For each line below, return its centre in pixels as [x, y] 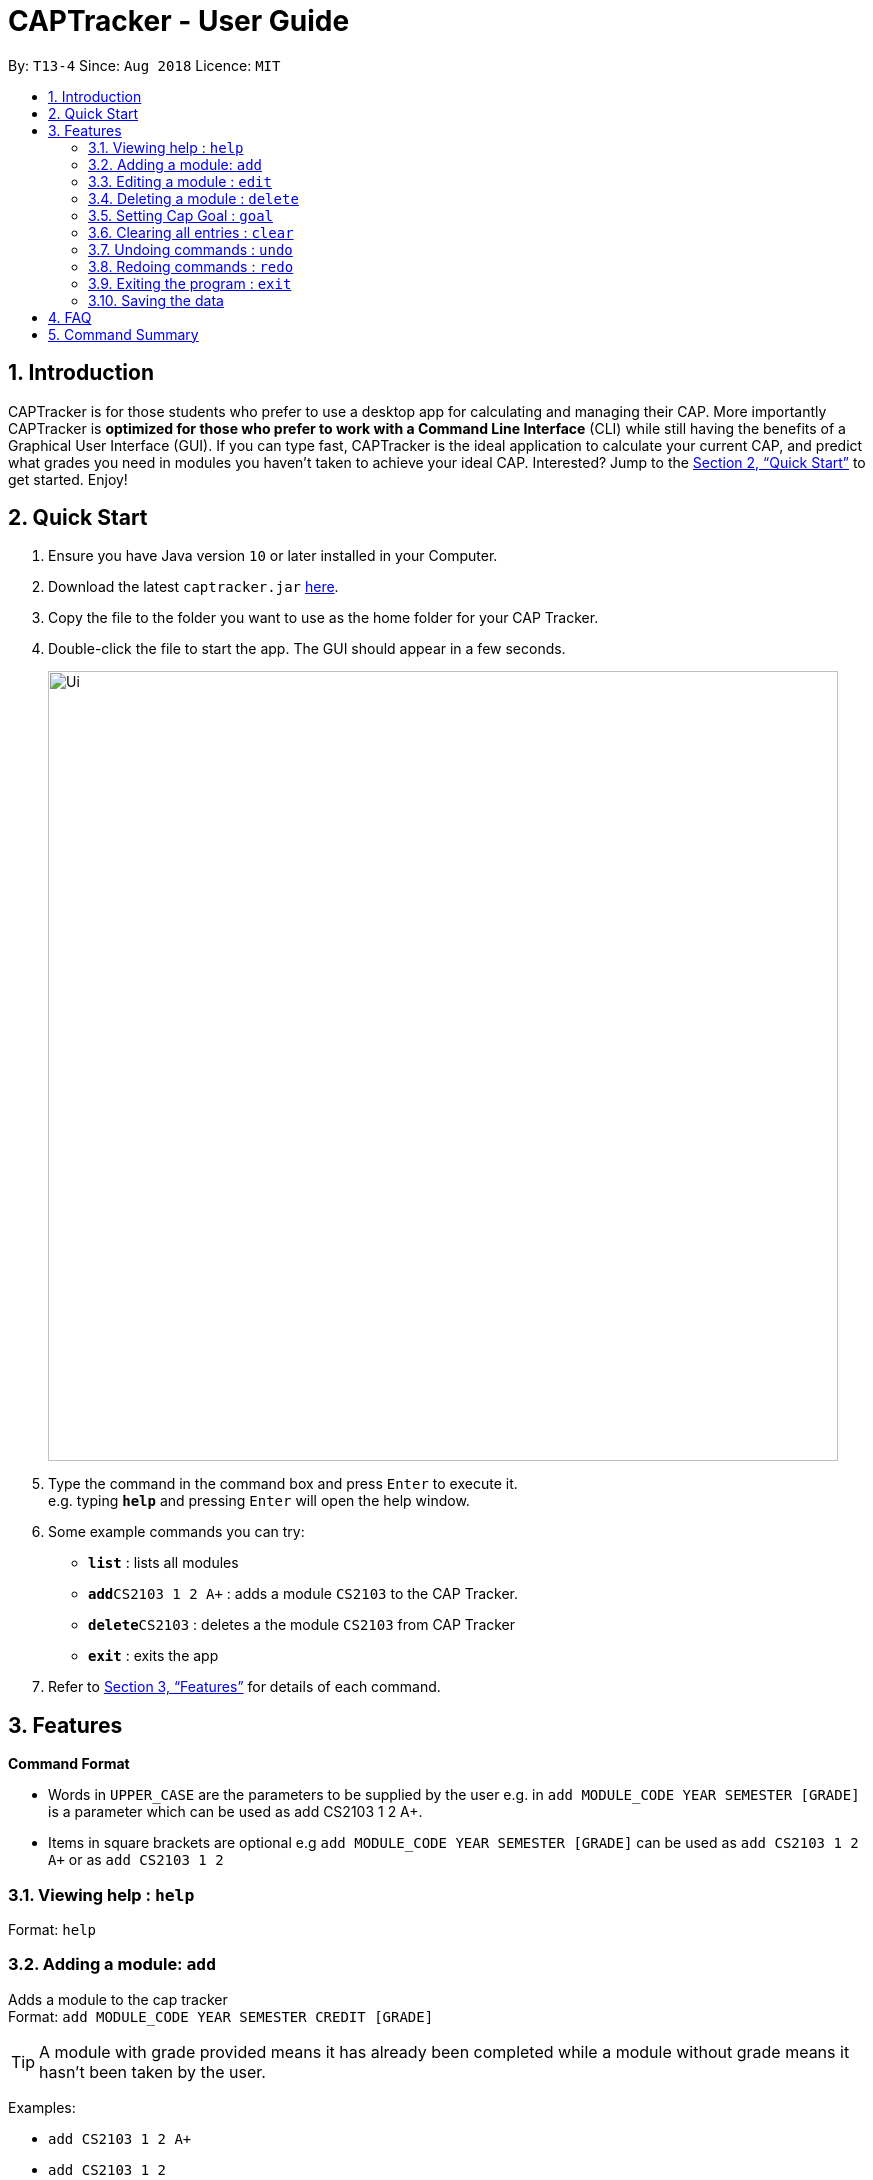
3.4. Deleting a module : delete [193, 198]
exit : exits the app [153, 1656]
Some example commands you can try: [176, 1532]
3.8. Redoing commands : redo [191, 266]
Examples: [42, 2107]
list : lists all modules [163, 1563]
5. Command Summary [123, 334]
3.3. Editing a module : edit [180, 181]
